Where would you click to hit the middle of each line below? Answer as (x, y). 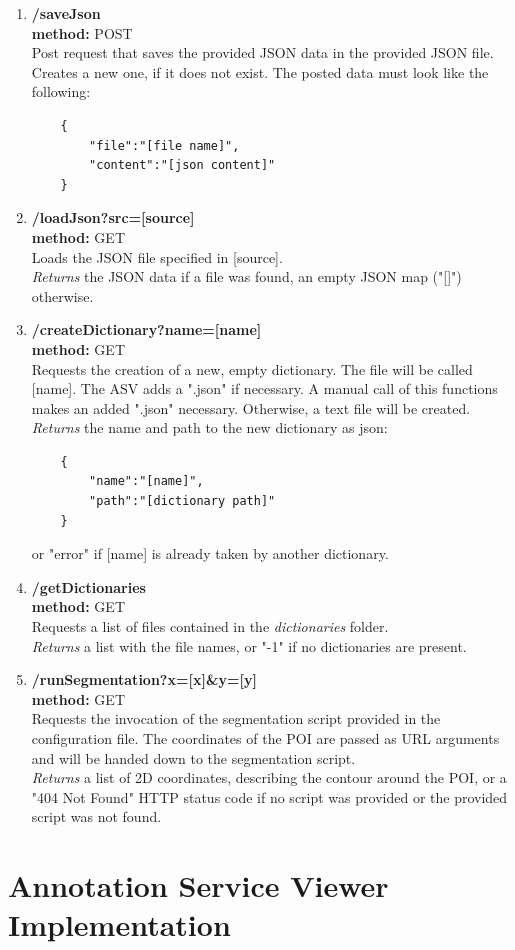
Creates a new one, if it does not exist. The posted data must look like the (260, 71)
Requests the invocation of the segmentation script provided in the (236, 718)
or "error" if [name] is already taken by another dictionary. (210, 553)
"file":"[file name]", (164, 145)
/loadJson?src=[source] (113, 217)
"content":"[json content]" (182, 165)
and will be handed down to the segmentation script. (193, 757)
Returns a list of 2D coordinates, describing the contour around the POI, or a (269, 777)
